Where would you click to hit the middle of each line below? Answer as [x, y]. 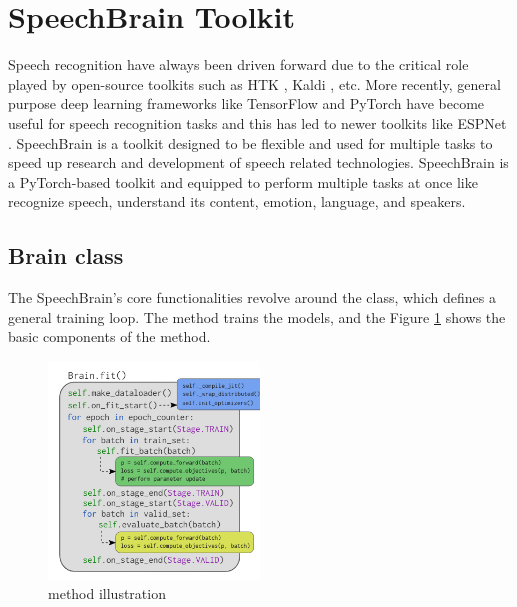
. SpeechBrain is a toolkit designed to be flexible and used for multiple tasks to [250, 142]
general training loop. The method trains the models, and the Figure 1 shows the [257, 316]
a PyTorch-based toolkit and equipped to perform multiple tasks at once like [243, 181]
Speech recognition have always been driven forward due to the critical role [238, 64]
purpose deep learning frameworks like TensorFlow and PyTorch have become [246, 103]
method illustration [107, 593]
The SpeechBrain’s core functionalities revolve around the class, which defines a [252, 297]
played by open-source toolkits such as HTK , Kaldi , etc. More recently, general [254, 83]
